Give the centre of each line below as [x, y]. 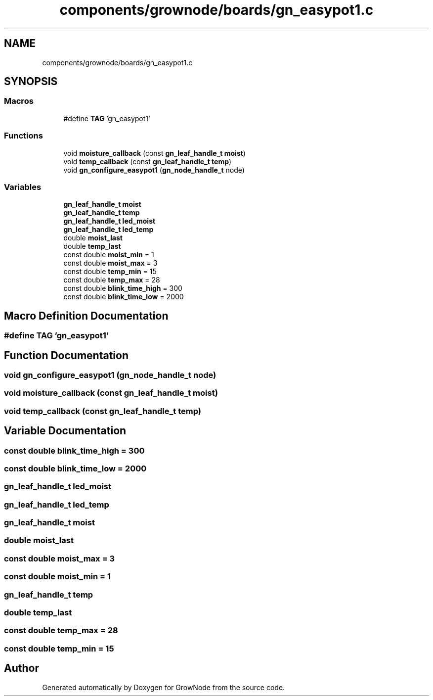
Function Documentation [66, 355]
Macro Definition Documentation [86, 316]
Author [22, 668]
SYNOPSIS [31, 82]
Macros [19, 101]
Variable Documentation [65, 431]
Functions [23, 136]
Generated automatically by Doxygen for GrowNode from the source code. [164, 687]
